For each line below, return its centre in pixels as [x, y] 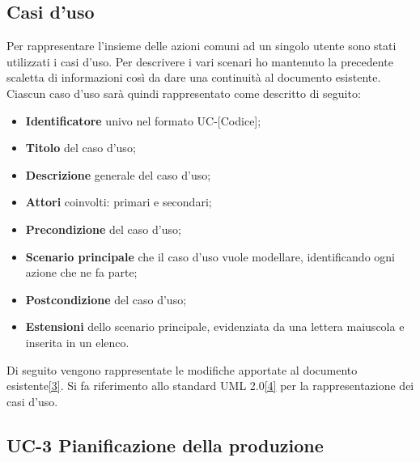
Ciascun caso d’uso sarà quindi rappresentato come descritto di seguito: [184, 93]
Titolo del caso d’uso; [81, 148]
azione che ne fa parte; [81, 272]
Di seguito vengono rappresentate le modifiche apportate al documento [182, 369]
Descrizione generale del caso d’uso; [118, 174]
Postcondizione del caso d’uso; [106, 299]
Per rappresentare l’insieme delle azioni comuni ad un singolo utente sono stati [202, 46]
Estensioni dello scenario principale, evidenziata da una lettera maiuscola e [215, 326]
